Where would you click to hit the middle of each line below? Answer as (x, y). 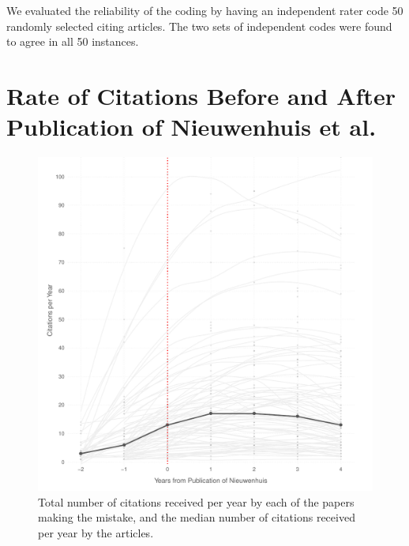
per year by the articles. (96, 533)
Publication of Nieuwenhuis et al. (191, 127)
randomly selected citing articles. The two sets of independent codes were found (199, 26)
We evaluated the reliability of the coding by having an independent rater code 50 (205, 10)
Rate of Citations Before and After (201, 95)
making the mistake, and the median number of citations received (197, 517)
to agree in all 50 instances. (73, 41)
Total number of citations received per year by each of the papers (196, 501)
